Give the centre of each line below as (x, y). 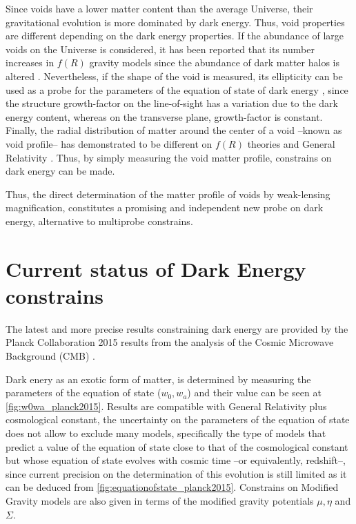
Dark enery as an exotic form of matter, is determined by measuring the (158, 379)
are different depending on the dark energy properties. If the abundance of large (175, 36)
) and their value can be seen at (254, 392)
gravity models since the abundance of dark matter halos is (214, 62)
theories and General (291, 143)
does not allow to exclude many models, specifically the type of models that (166, 433)
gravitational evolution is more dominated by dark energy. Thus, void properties (175, 22)
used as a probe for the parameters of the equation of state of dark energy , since (177, 89)
